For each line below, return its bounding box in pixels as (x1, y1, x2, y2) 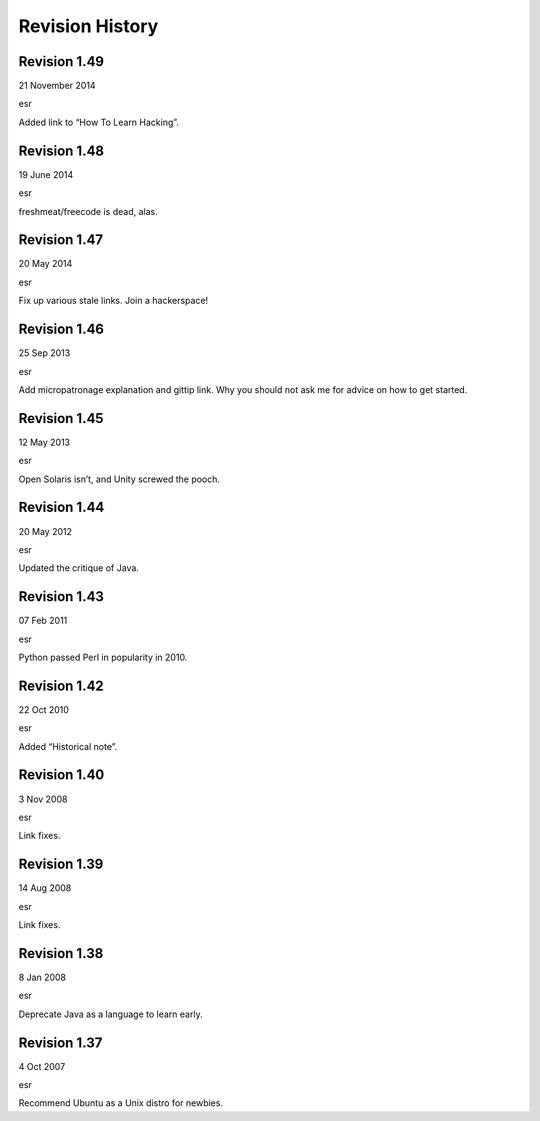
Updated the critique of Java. (18, 562, 140, 574)
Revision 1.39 (18, 856, 104, 873)
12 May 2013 (18, 436, 70, 448)
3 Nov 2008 (18, 793, 68, 805)
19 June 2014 (18, 168, 74, 180)
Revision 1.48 (18, 142, 105, 159)
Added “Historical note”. (18, 740, 118, 752)
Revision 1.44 (18, 499, 105, 516)
